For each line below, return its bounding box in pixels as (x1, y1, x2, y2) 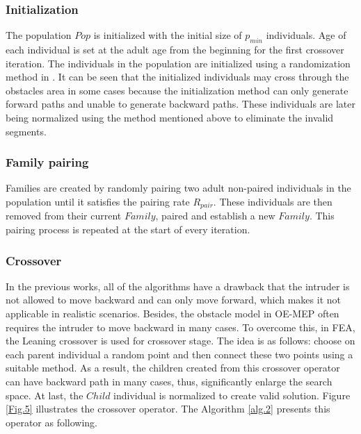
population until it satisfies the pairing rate (6, 194, 190, 208)
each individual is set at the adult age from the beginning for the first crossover (6, 42, 344, 57)
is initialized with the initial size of (93, 28, 242, 42)
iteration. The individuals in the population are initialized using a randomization (6, 56, 351, 70)
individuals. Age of (266, 28, 346, 42)
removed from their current (6, 208, 122, 223)
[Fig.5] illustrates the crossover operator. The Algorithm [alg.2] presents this (6, 401, 330, 416)
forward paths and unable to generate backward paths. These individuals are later (6, 97, 356, 111)
